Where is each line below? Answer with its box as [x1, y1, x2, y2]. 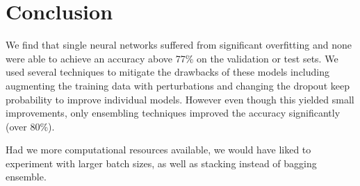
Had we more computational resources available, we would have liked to [6, 142, 311, 157]
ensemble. [6, 169, 47, 184]
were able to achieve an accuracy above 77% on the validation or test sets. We [6, 51, 338, 65]
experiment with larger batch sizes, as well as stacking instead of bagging [6, 155, 317, 170]
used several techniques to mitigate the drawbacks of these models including [6, 65, 330, 79]
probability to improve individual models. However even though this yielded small [6, 92, 354, 106]
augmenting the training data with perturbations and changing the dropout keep [6, 78, 350, 92]
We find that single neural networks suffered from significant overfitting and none [6, 37, 352, 52]
